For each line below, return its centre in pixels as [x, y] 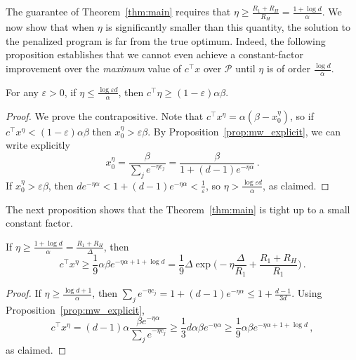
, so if [302, 115]
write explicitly [38, 145]
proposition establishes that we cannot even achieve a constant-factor [154, 54]
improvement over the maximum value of [94, 68]
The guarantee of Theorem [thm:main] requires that [118, 11]
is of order [288, 68]
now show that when [50, 27]
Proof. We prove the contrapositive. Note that [105, 115]
